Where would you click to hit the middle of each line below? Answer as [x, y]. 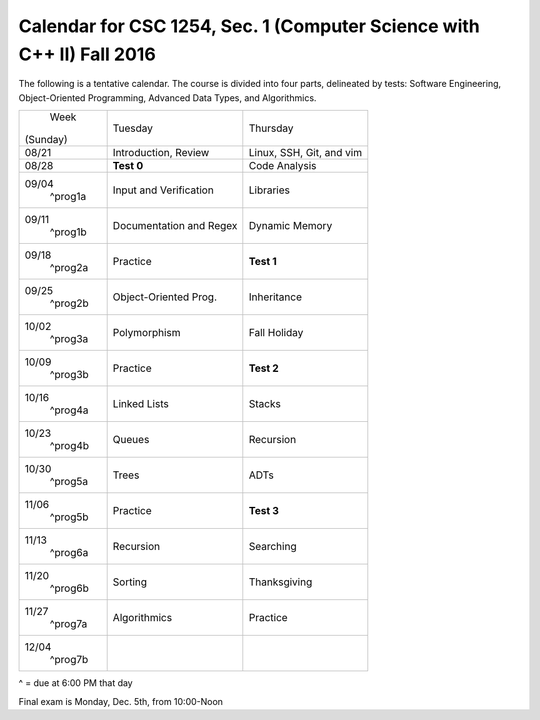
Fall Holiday [276, 333]
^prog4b [69, 446]
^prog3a [69, 339]
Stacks [265, 404]
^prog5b [69, 517]
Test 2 [263, 368]
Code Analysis [282, 166]
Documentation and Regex [175, 226]
